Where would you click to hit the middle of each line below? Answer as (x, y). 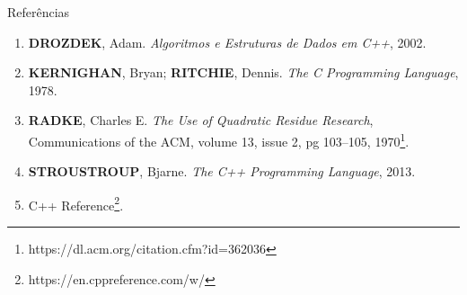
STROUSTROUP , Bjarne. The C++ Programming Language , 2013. (222, 171)
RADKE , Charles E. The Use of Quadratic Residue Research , (201, 120)
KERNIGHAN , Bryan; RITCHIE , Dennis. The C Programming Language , (243, 72)
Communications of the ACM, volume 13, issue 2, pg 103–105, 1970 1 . (219, 139)
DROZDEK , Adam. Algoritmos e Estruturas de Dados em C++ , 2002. (227, 42)
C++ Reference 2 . (76, 203)
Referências (39, 12)
